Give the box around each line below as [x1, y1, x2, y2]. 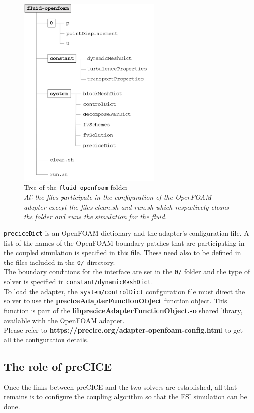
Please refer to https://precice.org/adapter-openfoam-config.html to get [4, 325, 243, 335]
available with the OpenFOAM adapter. [4, 315, 125, 325]
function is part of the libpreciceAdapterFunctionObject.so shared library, [4, 305, 243, 315]
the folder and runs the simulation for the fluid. [24, 211, 167, 222]
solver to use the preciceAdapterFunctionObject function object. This [4, 296, 227, 306]
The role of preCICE [4, 358, 112, 374]
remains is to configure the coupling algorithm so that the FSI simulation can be [4, 391, 247, 402]
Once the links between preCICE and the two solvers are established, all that [4, 381, 237, 392]
